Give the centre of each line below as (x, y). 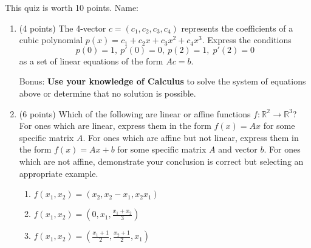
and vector (238, 149)
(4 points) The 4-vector (63, 28)
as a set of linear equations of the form (91, 60)
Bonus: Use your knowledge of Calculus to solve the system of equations (162, 81)
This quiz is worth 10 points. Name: (72, 7)
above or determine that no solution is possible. (108, 93)
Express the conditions (249, 40)
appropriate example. (59, 173)
